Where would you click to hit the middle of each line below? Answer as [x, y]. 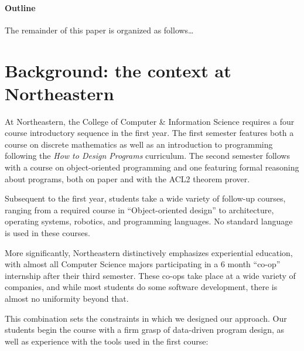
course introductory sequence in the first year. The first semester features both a [149, 133]
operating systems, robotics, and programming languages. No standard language [149, 221]
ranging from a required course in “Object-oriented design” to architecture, [139, 209]
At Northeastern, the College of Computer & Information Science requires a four [150, 121]
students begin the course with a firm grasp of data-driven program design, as [145, 330]
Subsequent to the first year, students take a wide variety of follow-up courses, [145, 198]
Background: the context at [118, 70]
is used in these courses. [47, 233]
